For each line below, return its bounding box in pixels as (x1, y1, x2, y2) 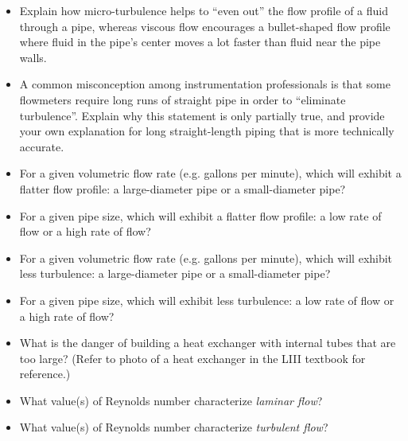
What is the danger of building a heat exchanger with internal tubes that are (19, 334, 396, 351)
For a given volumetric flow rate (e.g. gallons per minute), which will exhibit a (19, 165, 402, 181)
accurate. (19, 138, 64, 154)
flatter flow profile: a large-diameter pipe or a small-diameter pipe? (19, 180, 346, 197)
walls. (19, 49, 47, 65)
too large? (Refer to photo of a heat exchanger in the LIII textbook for (19, 349, 366, 366)
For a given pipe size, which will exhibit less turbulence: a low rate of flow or (19, 291, 394, 308)
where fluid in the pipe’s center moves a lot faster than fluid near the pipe (19, 33, 381, 50)
